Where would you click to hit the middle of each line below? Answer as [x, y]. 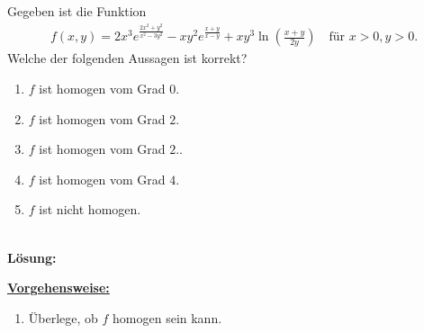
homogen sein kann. [167, 317]
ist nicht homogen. [90, 209]
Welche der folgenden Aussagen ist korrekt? [127, 58]
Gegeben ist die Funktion [77, 11]
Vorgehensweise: [59, 288]
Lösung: [32, 257]
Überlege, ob [63, 317]
